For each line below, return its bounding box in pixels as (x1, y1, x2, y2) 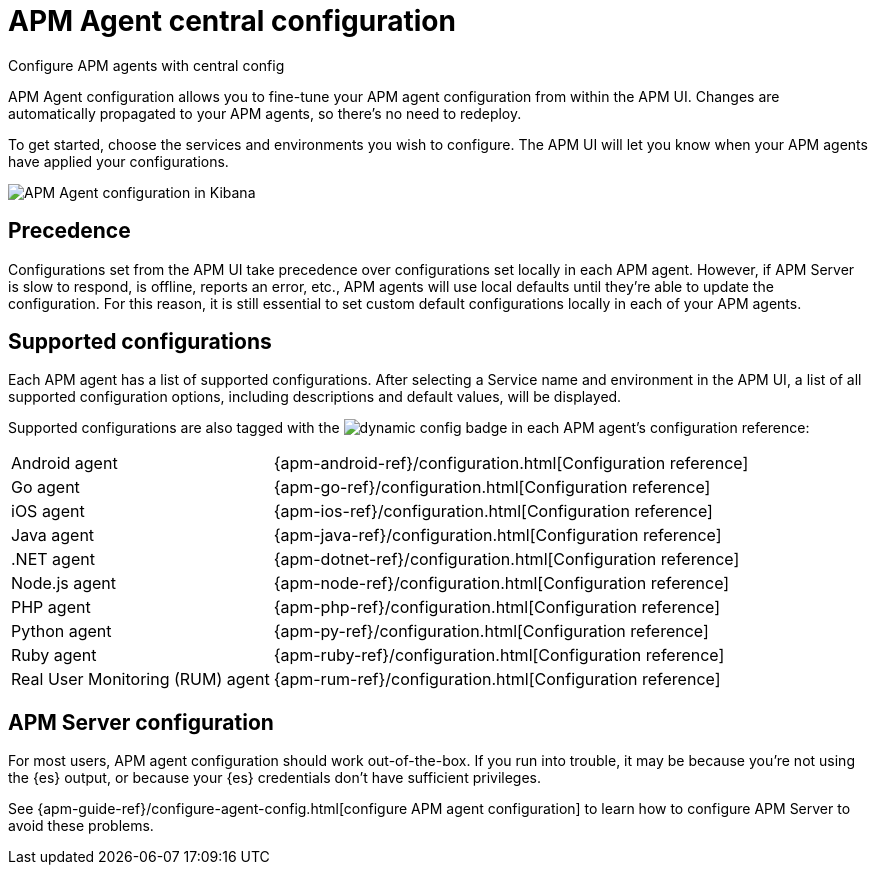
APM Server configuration (8, 709, 274, 735)
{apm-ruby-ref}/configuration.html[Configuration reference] (273, 645, 725, 666)
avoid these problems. (8, 817, 154, 835)
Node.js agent (11, 573, 117, 594)
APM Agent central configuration (8, 4, 456, 38)
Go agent (11, 477, 80, 498)
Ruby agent (11, 645, 97, 666)
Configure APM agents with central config (8, 56, 285, 74)
